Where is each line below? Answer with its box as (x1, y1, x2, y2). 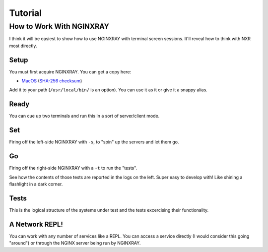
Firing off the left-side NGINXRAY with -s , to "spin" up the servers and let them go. (9, 139, 179, 145)
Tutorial (9, 7, 42, 18)
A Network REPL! (9, 220, 63, 228)
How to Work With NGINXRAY (9, 22, 109, 31)
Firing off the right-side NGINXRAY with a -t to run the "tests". (9, 165, 137, 171)
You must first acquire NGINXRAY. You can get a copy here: (9, 68, 132, 74)
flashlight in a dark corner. (9, 181, 63, 187)
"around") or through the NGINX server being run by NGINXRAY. (9, 240, 141, 246)
